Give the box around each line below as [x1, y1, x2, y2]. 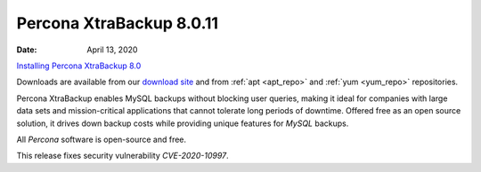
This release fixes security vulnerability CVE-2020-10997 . [16, 151, 229, 161]
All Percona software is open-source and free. [16, 134, 187, 145]
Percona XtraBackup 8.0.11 [16, 13, 218, 33]
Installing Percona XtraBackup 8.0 [16, 60, 142, 71]
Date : [16, 44, 37, 55]
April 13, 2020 [86, 44, 138, 55]
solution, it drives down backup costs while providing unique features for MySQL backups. [16, 118, 349, 129]
